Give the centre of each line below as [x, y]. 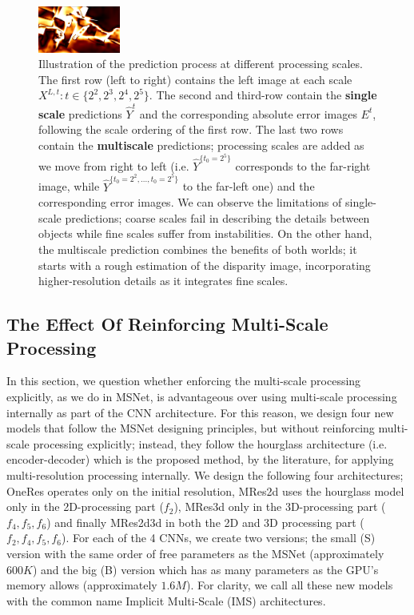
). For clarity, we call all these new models [289, 585]
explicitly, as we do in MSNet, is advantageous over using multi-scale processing [202, 397]
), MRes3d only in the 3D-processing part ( [280, 506]
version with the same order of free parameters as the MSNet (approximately [195, 553]
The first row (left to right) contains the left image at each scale [195, 79]
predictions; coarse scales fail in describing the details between [217, 217]
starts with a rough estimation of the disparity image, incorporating [205, 265]
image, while [69, 186]
